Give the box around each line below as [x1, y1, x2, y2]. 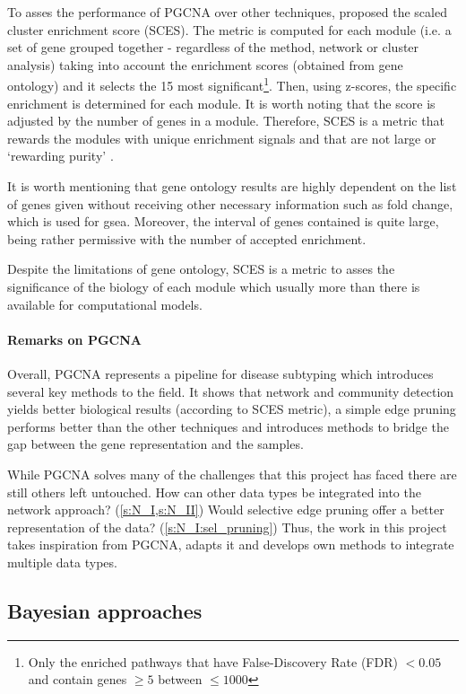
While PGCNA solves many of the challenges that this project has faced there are [7, 464, 457, 483]
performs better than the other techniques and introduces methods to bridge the [7, 417, 449, 435]
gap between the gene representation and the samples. [7, 435, 304, 453]
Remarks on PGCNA [7, 329, 142, 348]
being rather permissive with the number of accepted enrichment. [7, 229, 367, 248]
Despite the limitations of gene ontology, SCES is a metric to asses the [7, 259, 395, 278]
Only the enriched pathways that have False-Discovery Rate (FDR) [28, 652, 398, 671]
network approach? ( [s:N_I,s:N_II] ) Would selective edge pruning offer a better [7, 500, 444, 519]
